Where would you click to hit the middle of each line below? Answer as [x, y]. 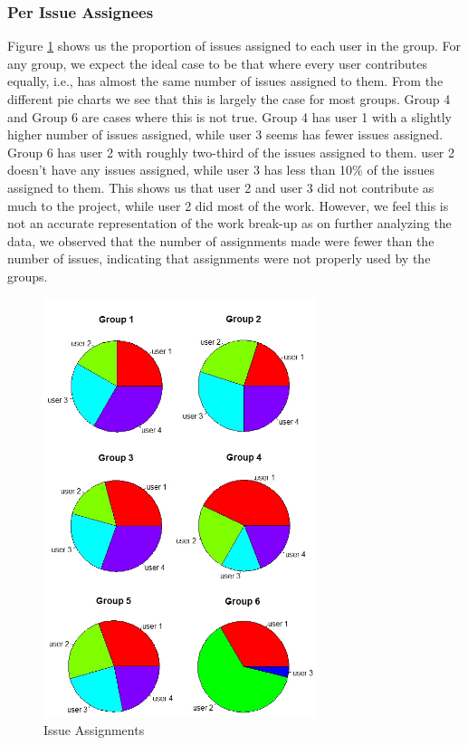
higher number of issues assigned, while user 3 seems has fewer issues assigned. [225, 134]
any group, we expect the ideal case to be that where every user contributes [217, 63]
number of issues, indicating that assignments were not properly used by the [219, 258]
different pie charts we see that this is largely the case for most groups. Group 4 [229, 99]
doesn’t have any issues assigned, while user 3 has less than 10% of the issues [221, 170]
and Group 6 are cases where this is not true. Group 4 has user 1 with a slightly [229, 116]
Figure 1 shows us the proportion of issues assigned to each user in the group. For [234, 46]
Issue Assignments [94, 729]
